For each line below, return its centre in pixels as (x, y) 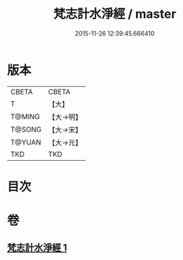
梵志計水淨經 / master (115, 14)
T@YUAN (26, 142)
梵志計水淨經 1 (37, 248)
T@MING (25, 116)
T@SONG (26, 129)
